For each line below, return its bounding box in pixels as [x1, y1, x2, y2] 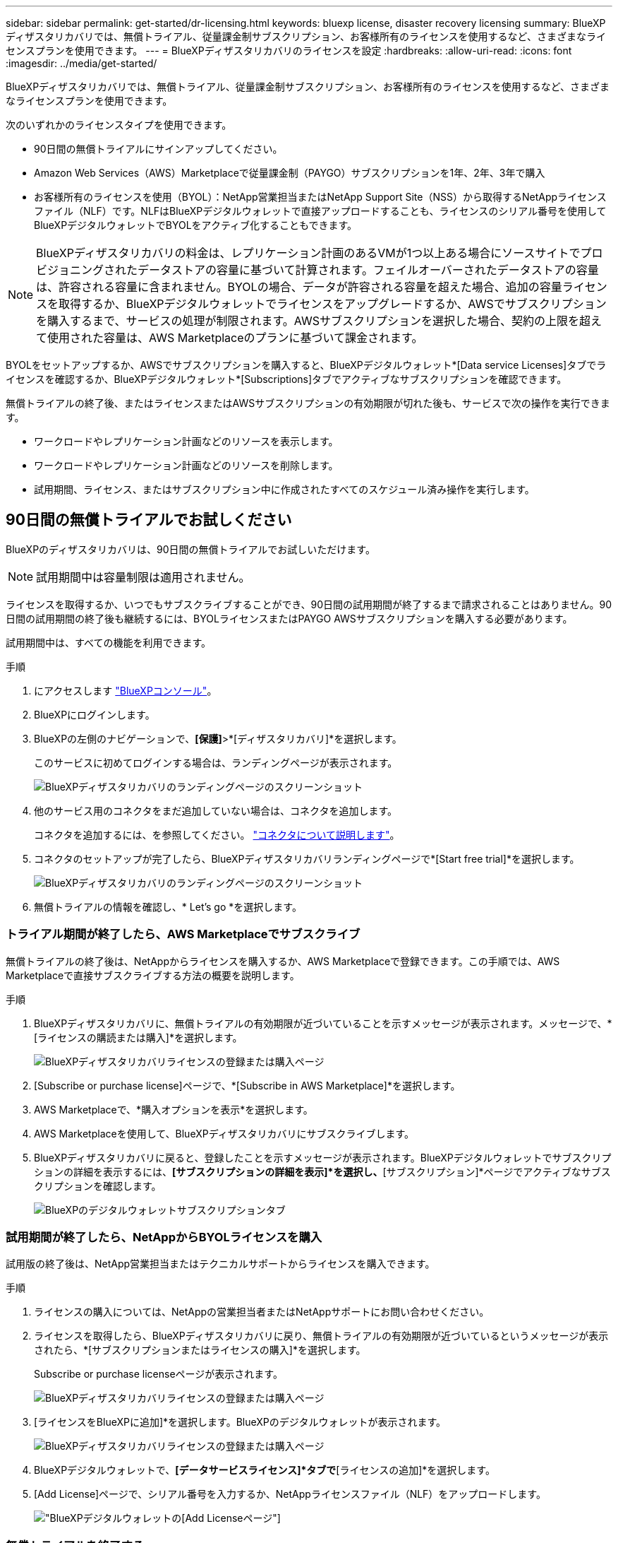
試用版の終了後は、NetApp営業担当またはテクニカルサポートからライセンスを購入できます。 [6, 1258, 435, 1270]
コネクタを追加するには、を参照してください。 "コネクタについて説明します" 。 [34, 828, 400, 841]
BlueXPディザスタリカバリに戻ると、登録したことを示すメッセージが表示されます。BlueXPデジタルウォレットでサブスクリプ [34, 1151, 612, 1164]
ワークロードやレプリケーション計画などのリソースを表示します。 [34, 435, 339, 447]
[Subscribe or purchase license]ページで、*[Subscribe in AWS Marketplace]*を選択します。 [34, 1079, 461, 1092]
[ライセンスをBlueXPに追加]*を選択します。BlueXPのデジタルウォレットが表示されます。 [34, 1416, 447, 1429]
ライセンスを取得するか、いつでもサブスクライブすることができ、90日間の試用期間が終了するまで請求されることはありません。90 [6, 598, 612, 610]
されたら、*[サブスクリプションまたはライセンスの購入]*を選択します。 [34, 1344, 366, 1356]
